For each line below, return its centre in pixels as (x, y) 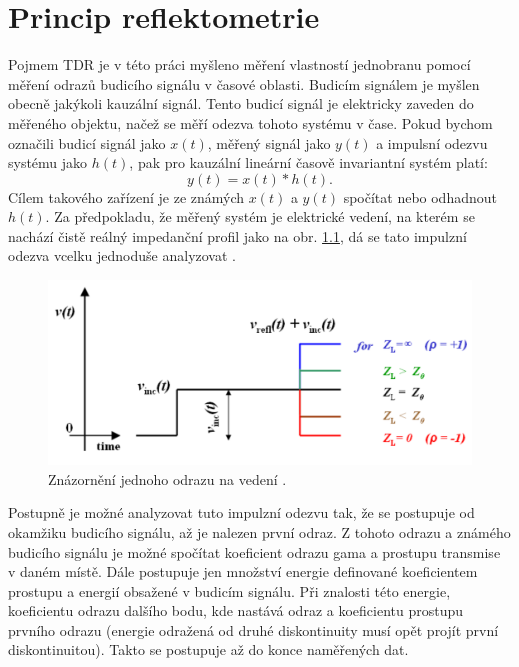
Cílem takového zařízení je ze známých (126, 196)
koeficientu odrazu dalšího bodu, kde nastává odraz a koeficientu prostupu (236, 610)
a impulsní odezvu (432, 142)
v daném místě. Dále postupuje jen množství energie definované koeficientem (243, 571)
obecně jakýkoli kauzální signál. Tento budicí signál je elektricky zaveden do (241, 103)
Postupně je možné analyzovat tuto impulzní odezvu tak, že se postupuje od (241, 512)
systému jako (48, 162)
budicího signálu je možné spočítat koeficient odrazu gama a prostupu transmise (254, 551)
